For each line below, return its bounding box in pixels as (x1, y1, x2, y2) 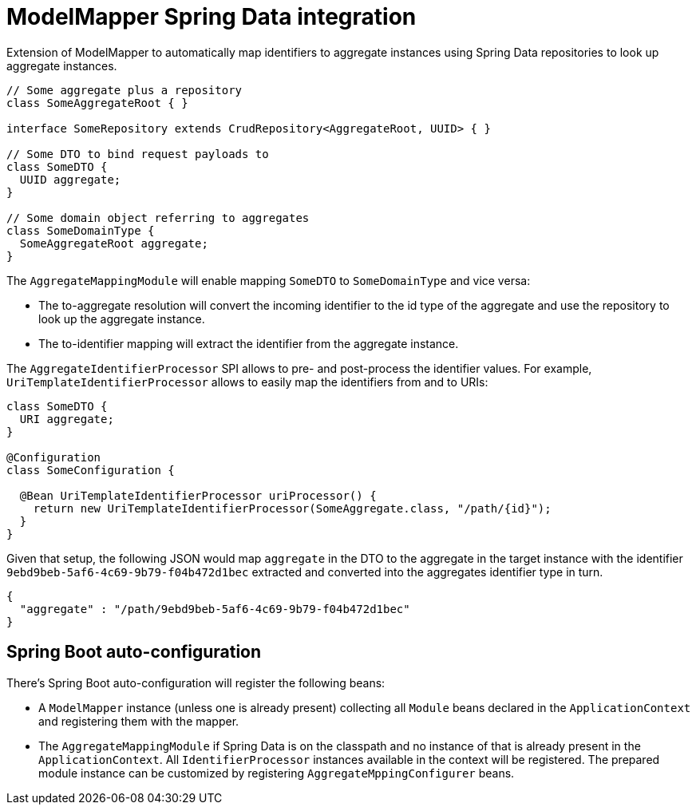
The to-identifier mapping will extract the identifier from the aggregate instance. (38, 336, 459, 350)
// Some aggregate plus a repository (6, 83, 243, 97)
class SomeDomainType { (6, 224, 155, 237)
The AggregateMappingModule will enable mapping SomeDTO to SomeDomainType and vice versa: (6, 273, 531, 287)
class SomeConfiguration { (6, 463, 175, 477)
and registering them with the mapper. (38, 714, 239, 728)
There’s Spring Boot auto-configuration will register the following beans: (6, 675, 386, 690)
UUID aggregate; (19, 172, 121, 186)
